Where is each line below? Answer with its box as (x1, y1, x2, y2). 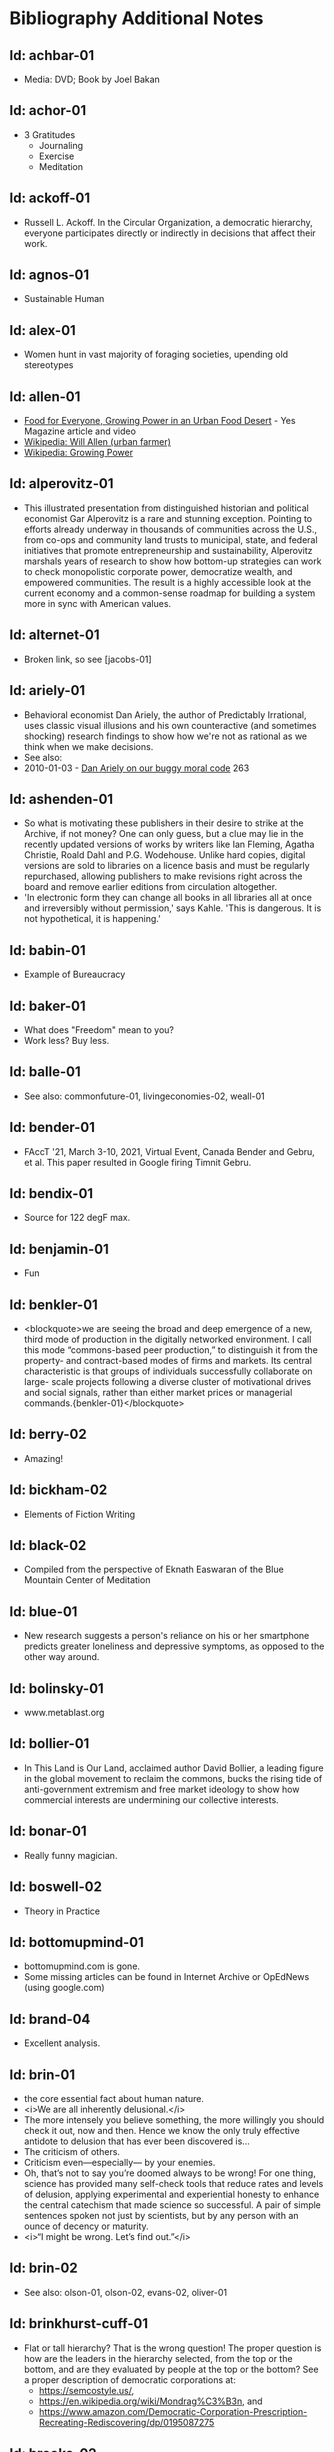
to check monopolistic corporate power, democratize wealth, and (23, 565, 293, 577)
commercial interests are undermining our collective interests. (23, 1793, 279, 1806)
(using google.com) (23, 1982, 106, 1994)
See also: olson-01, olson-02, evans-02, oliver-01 (23, 2286, 228, 2298)
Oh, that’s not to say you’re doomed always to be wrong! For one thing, (23, 2167, 316, 2179)
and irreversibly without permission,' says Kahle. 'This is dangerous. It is (23, 902, 322, 914)
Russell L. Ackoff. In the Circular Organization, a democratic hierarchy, (23, 216, 314, 228)
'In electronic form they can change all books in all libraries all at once (23, 892, 312, 904)
